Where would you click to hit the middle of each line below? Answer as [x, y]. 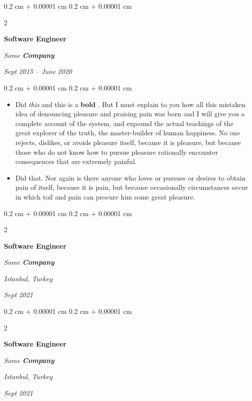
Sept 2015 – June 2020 [38, 71]
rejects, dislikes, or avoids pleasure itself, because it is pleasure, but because [128, 142]
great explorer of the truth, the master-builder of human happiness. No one [128, 133]
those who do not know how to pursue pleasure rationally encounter [117, 152]
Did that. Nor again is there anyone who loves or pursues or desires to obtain [130, 177]
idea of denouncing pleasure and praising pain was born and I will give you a [130, 114]
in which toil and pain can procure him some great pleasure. [105, 196]
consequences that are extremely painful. [76, 161]
